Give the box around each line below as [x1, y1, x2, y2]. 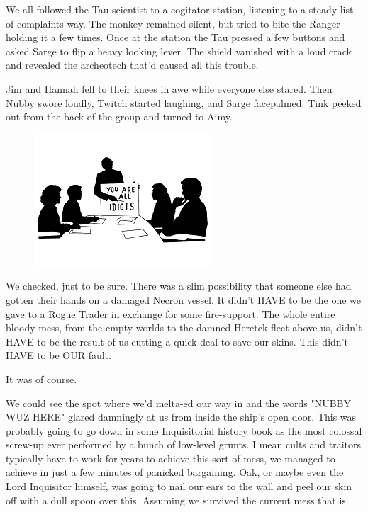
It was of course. [6, 371, 77, 386]
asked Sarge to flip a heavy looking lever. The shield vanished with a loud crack [6, 43, 352, 58]
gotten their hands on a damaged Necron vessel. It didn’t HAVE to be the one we [6, 292, 361, 307]
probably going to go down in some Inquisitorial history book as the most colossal [6, 423, 362, 438]
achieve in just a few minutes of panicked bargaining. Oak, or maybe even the [6, 465, 344, 479]
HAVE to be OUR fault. [6, 348, 111, 363]
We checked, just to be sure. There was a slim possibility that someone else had [6, 278, 352, 293]
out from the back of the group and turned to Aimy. [6, 109, 233, 124]
